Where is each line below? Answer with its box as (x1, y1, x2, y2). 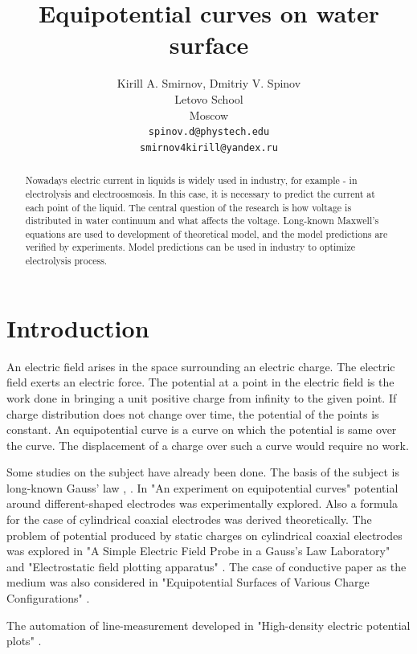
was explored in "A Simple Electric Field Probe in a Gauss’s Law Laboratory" (6, 542, 390, 559)
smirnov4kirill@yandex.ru (140, 141, 278, 153)
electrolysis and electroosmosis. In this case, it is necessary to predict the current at (25, 186, 375, 200)
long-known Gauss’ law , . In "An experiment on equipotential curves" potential (6, 479, 399, 496)
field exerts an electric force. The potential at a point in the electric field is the (6, 374, 395, 390)
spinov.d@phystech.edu (148, 126, 270, 138)
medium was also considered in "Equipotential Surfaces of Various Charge (6, 574, 370, 591)
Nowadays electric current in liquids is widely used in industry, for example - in (25, 174, 358, 187)
